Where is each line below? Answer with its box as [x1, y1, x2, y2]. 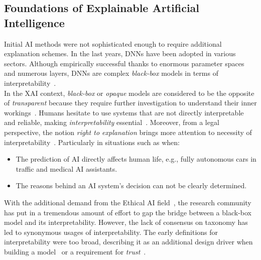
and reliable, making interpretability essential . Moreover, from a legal [4, 117, 219, 127]
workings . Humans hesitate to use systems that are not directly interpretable [4, 107, 244, 117]
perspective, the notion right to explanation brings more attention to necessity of [4, 126, 252, 137]
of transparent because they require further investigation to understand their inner [4, 97, 257, 108]
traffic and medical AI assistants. [16, 163, 117, 174]
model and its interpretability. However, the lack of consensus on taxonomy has [4, 217, 248, 227]
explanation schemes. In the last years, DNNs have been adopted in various [4, 48, 236, 59]
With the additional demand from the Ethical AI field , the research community [4, 197, 251, 207]
